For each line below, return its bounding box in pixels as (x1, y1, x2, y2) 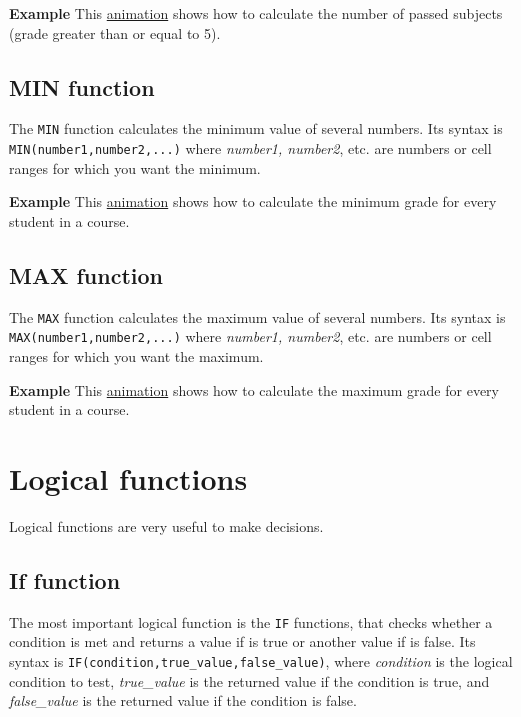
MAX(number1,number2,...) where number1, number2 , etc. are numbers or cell (9, 326, 492, 347)
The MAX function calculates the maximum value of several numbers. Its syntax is (9, 306, 506, 327)
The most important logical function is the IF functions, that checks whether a (9, 611, 493, 632)
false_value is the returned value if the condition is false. (9, 690, 357, 711)
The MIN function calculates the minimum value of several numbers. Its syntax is (9, 118, 503, 139)
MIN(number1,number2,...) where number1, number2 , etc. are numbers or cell (9, 138, 492, 159)
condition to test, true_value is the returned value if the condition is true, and (9, 670, 490, 691)
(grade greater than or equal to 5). (9, 22, 221, 43)
